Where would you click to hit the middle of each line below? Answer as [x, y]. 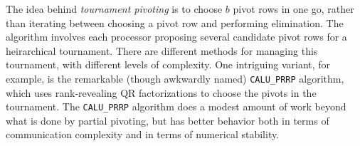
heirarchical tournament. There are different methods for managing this [162, 50]
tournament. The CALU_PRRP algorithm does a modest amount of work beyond [176, 106]
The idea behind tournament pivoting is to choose [114, 9]
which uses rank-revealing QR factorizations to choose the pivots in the [161, 92]
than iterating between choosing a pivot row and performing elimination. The [175, 22]
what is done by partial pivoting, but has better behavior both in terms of [168, 120]
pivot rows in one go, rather [293, 9]
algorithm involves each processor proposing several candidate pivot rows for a [176, 37]
